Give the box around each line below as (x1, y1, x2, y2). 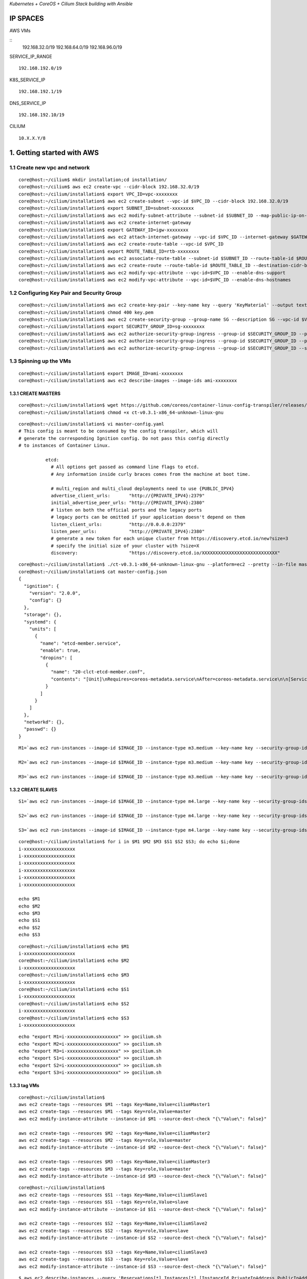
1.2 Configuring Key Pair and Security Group (9, 290, 122, 297)
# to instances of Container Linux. (18, 443, 111, 449)
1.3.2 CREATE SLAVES (9, 786, 57, 792)
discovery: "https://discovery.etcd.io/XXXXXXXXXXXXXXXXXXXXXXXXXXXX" (51, 550, 280, 556)
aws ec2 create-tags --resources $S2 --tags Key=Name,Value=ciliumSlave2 (18, 1221, 208, 1226)
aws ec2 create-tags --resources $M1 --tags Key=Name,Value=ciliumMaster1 (18, 1101, 210, 1108)
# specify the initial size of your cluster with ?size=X (51, 543, 200, 548)
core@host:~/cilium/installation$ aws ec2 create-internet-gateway (18, 220, 191, 226)
